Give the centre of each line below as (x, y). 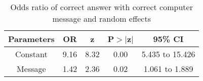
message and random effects (101, 18)
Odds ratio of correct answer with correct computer (101, 7)
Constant (31, 54)
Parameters (31, 39)
